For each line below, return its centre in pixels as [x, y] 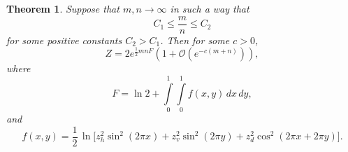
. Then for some [195, 40]
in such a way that [210, 8]
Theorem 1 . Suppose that [63, 8]
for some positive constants [64, 40]
